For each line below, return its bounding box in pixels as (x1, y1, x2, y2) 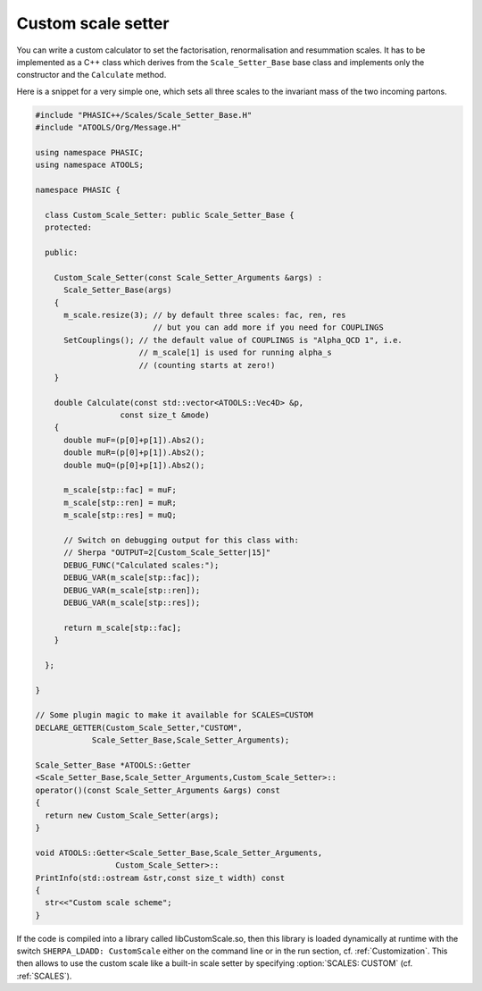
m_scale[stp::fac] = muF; (63, 485, 178, 495)
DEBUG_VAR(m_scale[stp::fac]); (63, 573, 201, 583)
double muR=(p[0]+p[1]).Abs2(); (63, 448, 205, 458)
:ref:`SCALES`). (16, 970, 72, 981)
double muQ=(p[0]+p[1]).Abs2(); (63, 460, 205, 470)
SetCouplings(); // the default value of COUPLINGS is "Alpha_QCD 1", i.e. (63, 335, 403, 345)
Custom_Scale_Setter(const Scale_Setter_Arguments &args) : (54, 273, 323, 282)
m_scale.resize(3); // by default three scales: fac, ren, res (63, 309, 346, 320)
